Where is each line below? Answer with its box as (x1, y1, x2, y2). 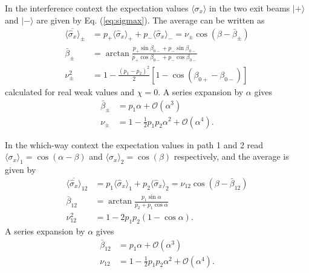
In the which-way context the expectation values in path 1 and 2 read (5, 138, 264, 151)
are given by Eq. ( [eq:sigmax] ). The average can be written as (36, 13, 265, 26)
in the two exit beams (209, 2, 290, 14)
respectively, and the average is (174, 150, 289, 163)
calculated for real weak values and (5, 85, 135, 98)
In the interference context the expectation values (5, 2, 189, 14)
